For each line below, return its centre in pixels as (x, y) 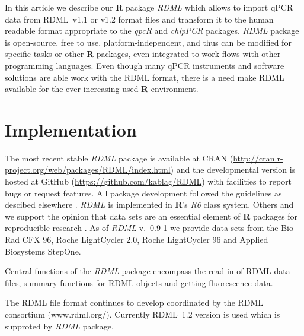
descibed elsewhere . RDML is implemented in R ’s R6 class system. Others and (149, 205)
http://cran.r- (258, 158)
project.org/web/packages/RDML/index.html (88, 169)
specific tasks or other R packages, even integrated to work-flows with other (143, 54)
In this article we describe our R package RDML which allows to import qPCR (149, 7)
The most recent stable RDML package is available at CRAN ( (119, 158)
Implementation (71, 129)
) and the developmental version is (233, 169)
